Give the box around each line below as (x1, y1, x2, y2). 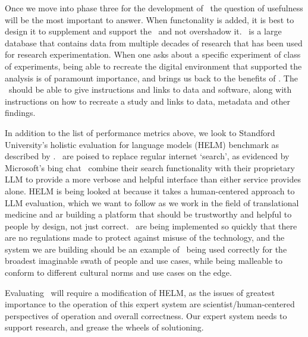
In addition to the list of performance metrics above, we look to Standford (5, 126, 275, 138)
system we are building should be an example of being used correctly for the (5, 242, 287, 255)
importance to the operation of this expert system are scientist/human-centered (5, 298, 295, 310)
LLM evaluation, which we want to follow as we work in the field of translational (5, 196, 299, 209)
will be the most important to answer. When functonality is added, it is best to (5, 13, 294, 26)
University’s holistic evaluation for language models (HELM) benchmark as (5, 138, 279, 150)
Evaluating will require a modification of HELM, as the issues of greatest (5, 286, 275, 298)
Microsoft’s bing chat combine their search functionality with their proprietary (5, 161, 295, 174)
